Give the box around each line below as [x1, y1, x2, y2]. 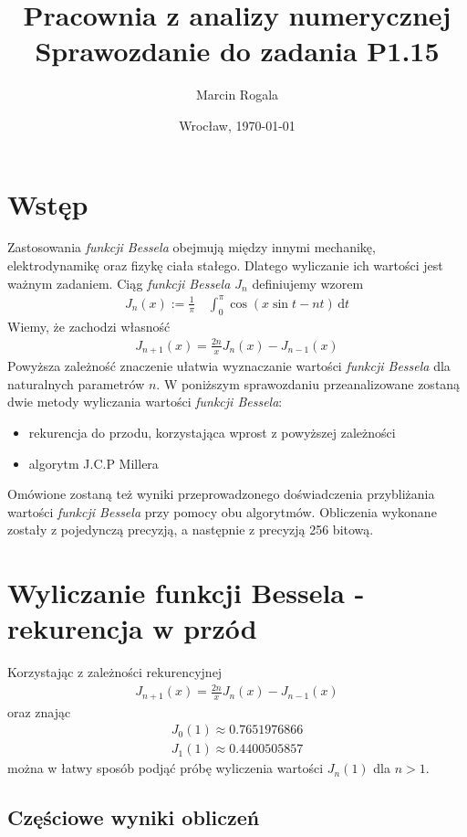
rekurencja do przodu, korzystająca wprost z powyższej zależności [28, 422, 396, 441]
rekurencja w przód [7, 609, 257, 647]
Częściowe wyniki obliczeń [7, 803, 260, 832]
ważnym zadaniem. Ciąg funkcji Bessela [7, 273, 231, 292]
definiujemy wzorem [252, 273, 364, 292]
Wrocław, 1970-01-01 [179, 115, 296, 134]
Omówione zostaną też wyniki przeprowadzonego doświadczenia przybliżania [7, 484, 435, 503]
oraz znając [7, 702, 71, 721]
